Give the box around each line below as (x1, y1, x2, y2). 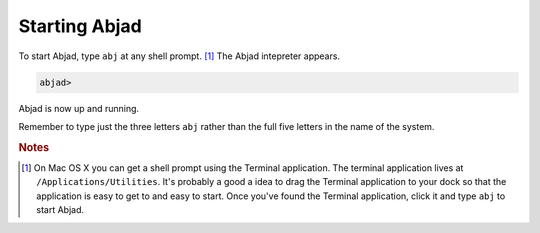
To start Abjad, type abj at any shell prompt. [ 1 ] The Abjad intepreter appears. (18, 50, 340, 62)
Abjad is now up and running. (18, 102, 140, 114)
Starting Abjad (18, 15, 142, 37)
